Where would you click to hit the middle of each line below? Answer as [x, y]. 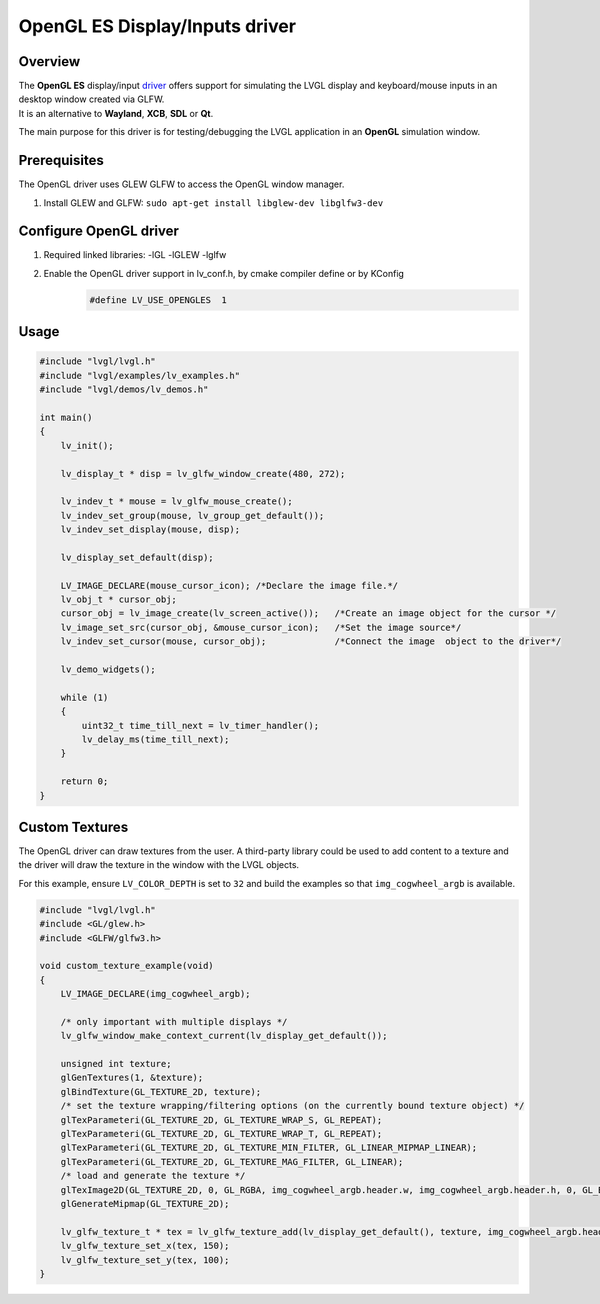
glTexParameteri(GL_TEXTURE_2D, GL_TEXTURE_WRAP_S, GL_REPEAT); [221, 1119]
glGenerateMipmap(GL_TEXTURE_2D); [145, 1203]
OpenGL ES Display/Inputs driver [157, 26]
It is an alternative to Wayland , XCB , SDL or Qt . [116, 113]
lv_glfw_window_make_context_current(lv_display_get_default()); [224, 1036]
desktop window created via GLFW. [91, 99]
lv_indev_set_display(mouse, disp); [150, 529]
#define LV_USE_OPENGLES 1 [158, 299]
